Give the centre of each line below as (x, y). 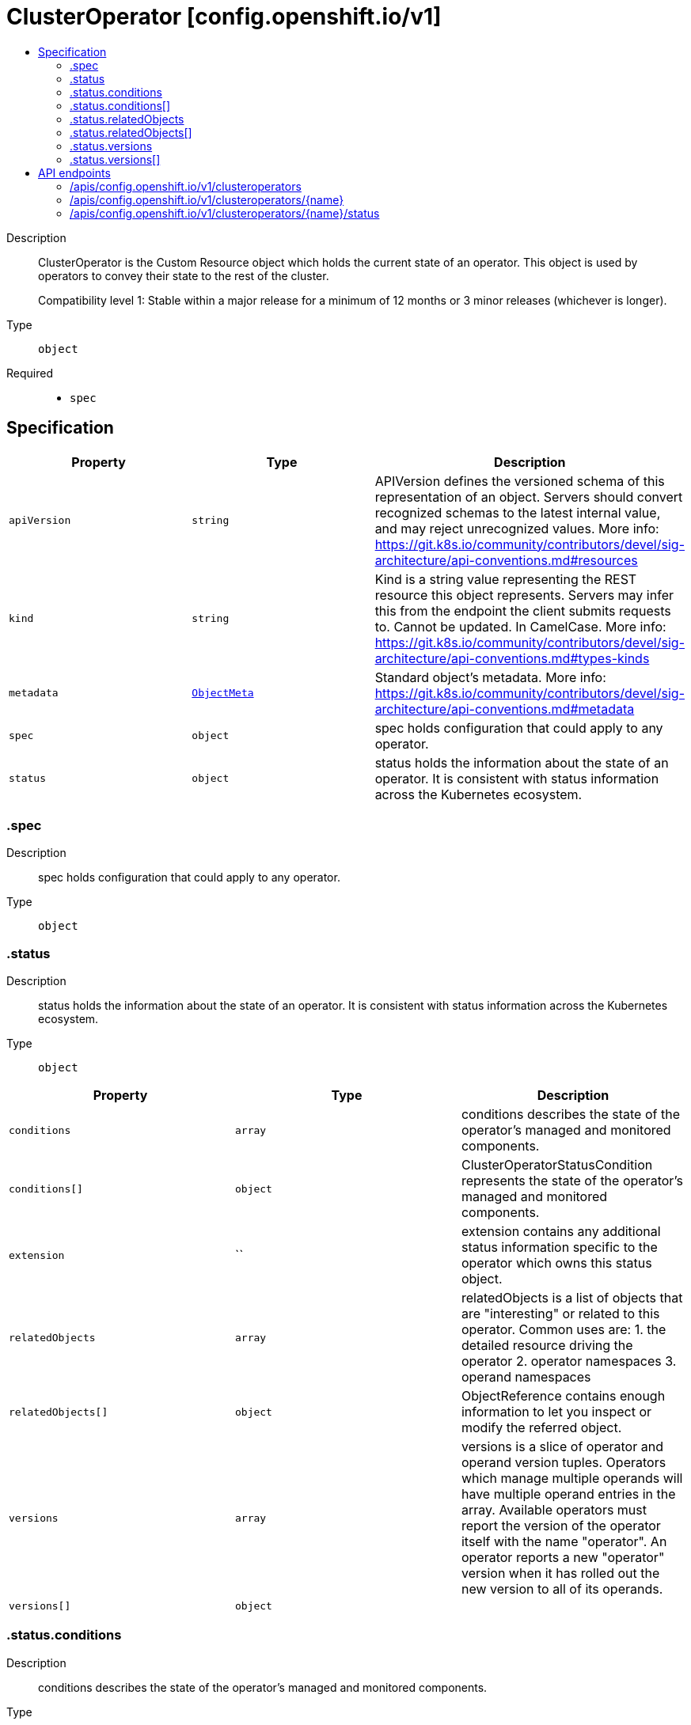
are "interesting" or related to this (560, 1314)
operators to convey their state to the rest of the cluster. (184, 275)
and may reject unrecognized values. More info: (517, 528)
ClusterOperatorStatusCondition (557, 1165)
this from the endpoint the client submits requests (523, 610)
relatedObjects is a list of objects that (572, 1298)
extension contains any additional (561, 1232)
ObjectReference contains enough (563, 1396)
